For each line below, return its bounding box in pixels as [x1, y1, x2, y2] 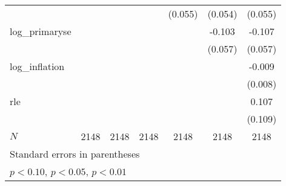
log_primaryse [10, 24, 71, 38]
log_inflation [10, 59, 65, 73]
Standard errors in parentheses [10, 147, 140, 161]
